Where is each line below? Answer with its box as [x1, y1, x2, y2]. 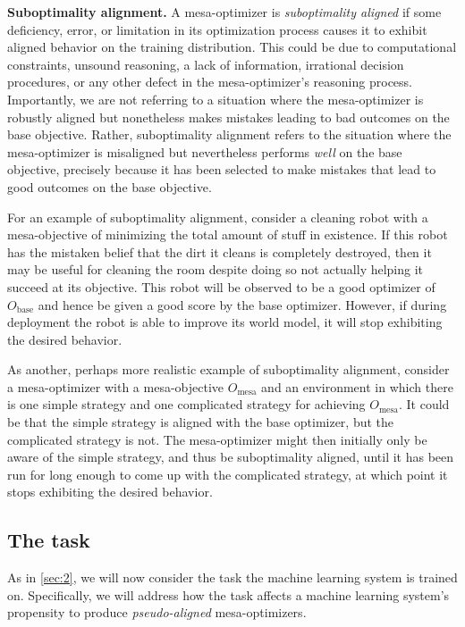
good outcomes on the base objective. [7, 177, 212, 196]
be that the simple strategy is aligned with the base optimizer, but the [7, 413, 394, 431]
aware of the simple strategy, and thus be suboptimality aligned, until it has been [7, 447, 454, 466]
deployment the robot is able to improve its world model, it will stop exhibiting [7, 313, 443, 331]
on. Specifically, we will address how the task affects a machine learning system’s [7, 585, 450, 604]
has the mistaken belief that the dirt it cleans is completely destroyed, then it [7, 242, 432, 261]
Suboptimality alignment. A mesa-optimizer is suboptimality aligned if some [7, 3, 442, 21]
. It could [398, 395, 450, 414]
